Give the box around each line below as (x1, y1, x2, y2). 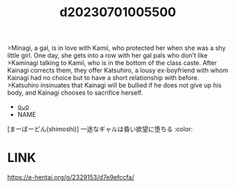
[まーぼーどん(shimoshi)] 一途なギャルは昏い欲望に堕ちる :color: (7, 125, 193, 133)
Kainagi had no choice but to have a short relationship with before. (7, 74, 200, 82)
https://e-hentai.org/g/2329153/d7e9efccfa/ (7, 173, 135, 182)
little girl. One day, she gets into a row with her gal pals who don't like (7, 51, 208, 60)
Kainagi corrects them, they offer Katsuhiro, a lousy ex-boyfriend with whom (7, 66, 229, 74)
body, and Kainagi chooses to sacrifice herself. (7, 88, 143, 97)
